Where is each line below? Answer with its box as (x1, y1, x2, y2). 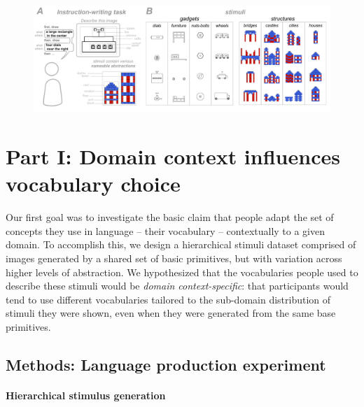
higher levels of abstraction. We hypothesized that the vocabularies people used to (6, 264, 358, 279)
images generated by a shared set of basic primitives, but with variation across (6, 251, 342, 266)
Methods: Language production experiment (6, 354, 326, 376)
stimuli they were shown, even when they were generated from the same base (6, 306, 336, 320)
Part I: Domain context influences (6, 142, 340, 171)
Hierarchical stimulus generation (6, 388, 166, 402)
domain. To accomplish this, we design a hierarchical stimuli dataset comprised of (6, 237, 356, 252)
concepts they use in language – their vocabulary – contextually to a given (6, 223, 325, 238)
